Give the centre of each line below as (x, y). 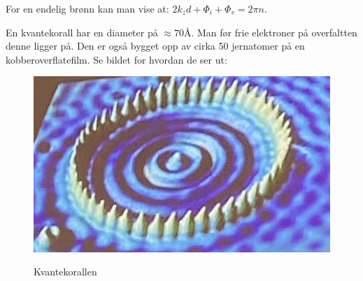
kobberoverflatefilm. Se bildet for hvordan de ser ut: (116, 59)
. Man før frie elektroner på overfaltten (274, 32)
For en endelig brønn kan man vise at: (87, 8)
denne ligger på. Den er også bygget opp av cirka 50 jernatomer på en (155, 46)
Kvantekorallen (65, 272)
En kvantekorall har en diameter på (82, 32)
